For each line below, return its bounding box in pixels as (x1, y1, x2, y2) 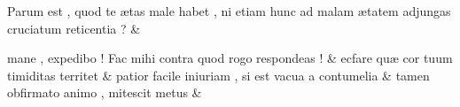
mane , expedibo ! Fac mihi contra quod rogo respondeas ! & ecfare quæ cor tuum (7, 49, 453, 67)
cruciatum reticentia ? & (7, 19, 141, 37)
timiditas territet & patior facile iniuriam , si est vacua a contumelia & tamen (7, 65, 430, 84)
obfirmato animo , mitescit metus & (7, 83, 202, 102)
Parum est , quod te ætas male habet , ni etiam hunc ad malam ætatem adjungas (7, 2, 451, 19)
